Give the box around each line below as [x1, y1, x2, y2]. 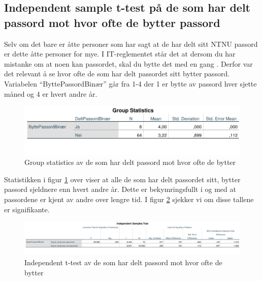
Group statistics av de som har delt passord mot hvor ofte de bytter [24, 157, 236, 167]
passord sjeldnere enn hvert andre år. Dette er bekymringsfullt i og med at [4, 184, 236, 194]
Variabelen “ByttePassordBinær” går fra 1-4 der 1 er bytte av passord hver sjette [4, 78, 257, 89]
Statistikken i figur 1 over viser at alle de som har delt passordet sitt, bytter [4, 174, 241, 184]
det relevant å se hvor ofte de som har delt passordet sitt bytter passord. [4, 68, 230, 79]
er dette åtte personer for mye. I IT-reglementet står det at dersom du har [4, 48, 236, 59]
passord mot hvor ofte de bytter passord [4, 14, 220, 30]
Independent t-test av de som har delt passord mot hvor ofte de [24, 257, 222, 267]
